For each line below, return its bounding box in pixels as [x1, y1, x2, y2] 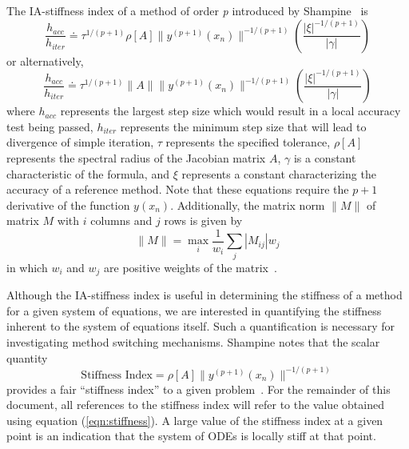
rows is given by [164, 212, 243, 229]
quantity [6, 349, 48, 366]
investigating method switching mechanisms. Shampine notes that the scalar [6, 333, 380, 350]
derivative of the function [6, 196, 130, 213]
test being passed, [6, 118, 93, 134]
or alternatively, [6, 52, 84, 69]
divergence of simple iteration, [6, 134, 154, 150]
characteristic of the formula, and [6, 165, 169, 182]
